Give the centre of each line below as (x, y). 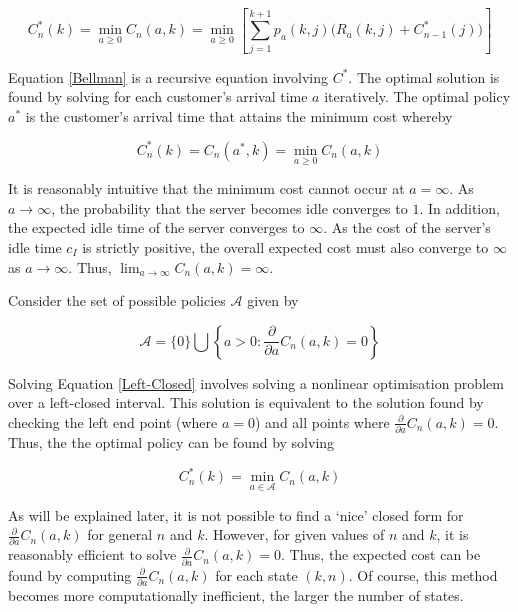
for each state (256, 574)
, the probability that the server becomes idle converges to (229, 207)
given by (273, 300)
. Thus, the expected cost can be (380, 554)
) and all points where (322, 421)
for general (120, 534)
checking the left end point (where (113, 421)
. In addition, (459, 207)
